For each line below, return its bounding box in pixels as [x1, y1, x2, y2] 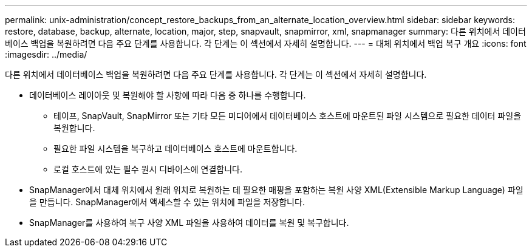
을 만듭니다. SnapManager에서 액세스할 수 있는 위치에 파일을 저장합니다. [29, 197, 305, 207]
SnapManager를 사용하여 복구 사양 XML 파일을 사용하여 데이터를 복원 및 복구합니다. [29, 217, 349, 228]
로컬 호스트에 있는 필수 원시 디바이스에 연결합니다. [53, 164, 243, 174]
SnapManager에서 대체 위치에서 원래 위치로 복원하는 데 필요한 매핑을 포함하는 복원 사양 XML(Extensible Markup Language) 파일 [29, 185, 523, 195]
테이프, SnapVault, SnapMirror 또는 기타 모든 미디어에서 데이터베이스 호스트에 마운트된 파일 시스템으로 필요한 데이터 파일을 [53, 111, 522, 121]
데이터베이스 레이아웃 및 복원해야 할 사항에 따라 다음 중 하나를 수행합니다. [29, 90, 306, 100]
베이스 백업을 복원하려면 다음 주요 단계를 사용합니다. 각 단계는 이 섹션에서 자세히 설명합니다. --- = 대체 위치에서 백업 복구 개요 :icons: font [5, 38, 527, 49]
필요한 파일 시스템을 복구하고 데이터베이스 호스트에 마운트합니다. [53, 143, 298, 154]
